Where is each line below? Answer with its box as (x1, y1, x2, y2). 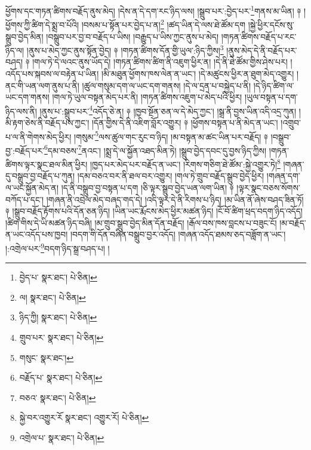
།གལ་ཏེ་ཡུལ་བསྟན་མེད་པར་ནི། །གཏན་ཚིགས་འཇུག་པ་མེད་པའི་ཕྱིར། (52, 91, 242, 103)
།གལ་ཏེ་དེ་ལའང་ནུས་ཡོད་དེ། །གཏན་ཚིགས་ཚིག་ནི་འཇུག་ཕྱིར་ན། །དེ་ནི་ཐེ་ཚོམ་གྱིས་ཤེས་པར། (32, 56, 288, 68)
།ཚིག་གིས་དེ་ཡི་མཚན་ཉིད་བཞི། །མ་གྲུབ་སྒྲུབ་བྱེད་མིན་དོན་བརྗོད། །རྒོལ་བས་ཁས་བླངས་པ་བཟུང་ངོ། (5, 216, 277, 229)
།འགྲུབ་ (281, 116, 301, 128)
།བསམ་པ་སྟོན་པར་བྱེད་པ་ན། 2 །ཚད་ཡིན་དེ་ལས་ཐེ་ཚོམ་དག (81, 17, 246, 30)
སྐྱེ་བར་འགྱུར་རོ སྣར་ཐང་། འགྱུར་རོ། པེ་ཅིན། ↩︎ (19, 411, 149, 424)
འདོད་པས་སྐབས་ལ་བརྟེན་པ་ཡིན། (5, 67, 99, 79)
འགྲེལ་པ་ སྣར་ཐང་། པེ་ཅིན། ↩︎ (19, 431, 104, 443)
